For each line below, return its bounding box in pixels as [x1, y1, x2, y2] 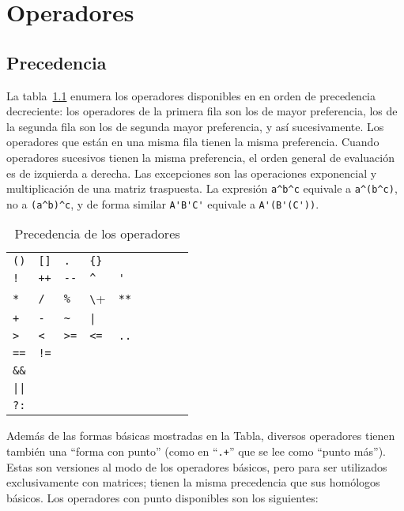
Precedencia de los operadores [14, 224, 180, 243]
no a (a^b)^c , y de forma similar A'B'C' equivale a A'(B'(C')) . [6, 195, 319, 212]
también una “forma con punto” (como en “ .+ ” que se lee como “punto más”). [6, 443, 386, 460]
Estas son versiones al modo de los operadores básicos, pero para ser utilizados [6, 458, 387, 475]
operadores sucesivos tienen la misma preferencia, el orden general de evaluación [6, 148, 395, 165]
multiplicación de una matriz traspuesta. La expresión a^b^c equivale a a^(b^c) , [6, 180, 398, 197]
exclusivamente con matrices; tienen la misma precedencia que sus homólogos [6, 474, 380, 490]
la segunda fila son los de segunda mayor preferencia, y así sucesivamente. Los [6, 118, 384, 134]
